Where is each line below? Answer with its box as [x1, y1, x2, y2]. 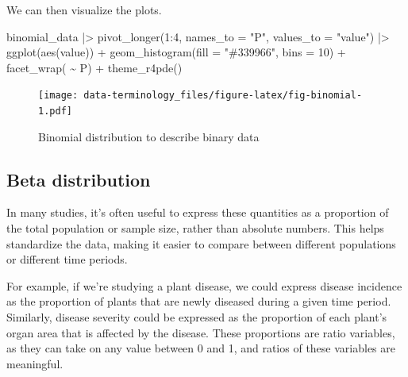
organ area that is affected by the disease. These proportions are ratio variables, [6, 324, 395, 340]
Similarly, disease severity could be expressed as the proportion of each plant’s [6, 309, 387, 325]
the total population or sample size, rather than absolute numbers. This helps [6, 220, 384, 237]
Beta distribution [6, 167, 151, 191]
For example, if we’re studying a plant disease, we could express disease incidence [6, 277, 402, 294]
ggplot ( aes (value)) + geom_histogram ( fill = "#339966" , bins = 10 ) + [6, 44, 346, 60]
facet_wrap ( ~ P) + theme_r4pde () [6, 59, 183, 75]
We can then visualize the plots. [6, 2, 162, 17]
